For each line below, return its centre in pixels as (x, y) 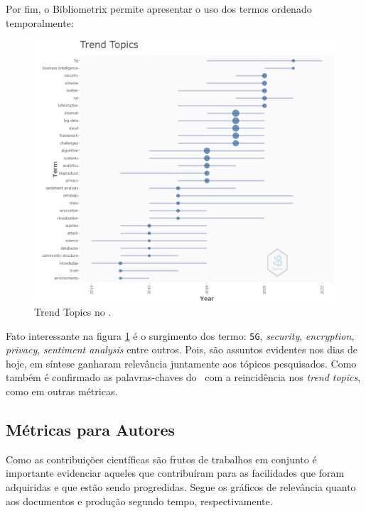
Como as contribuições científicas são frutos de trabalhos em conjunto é (161, 459)
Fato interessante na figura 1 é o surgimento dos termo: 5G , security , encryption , (180, 335)
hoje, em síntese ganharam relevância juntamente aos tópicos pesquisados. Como (181, 363)
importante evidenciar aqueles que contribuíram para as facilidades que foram (175, 473)
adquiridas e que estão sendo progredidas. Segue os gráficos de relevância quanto (181, 487)
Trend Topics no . (73, 312)
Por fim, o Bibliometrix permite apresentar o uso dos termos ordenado (159, 9)
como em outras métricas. (62, 391)
